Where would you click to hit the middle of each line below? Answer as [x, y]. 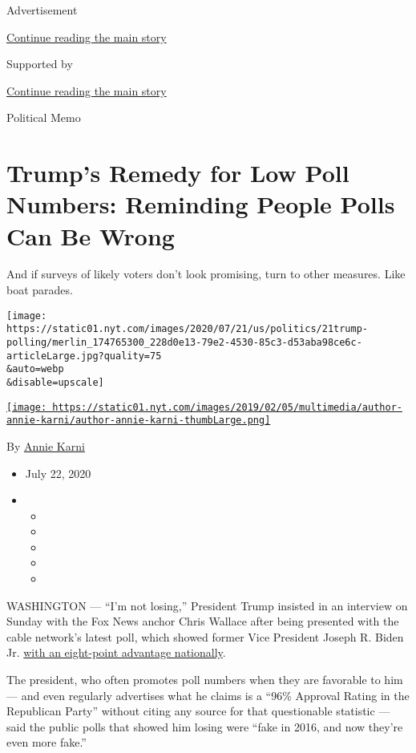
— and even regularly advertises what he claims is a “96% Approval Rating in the [208, 695]
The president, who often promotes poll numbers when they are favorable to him [205, 680]
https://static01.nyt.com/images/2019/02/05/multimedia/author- [227, 407]
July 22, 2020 [58, 473]
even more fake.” [46, 742]
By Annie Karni [46, 445]
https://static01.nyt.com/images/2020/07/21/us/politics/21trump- [188, 329]
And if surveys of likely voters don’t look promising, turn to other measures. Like [206, 274]
